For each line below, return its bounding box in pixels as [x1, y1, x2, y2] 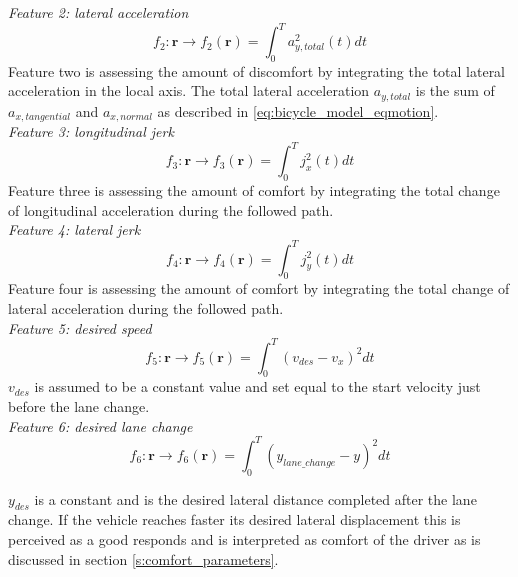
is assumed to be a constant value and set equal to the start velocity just [34, 376, 481, 397]
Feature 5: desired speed [8, 317, 152, 338]
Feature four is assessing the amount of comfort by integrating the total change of [8, 278, 510, 299]
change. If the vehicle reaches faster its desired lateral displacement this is [8, 509, 461, 530]
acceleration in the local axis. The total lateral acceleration [8, 80, 370, 101]
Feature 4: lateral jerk [8, 219, 141, 240]
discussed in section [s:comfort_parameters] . [8, 548, 279, 569]
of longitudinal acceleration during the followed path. [8, 199, 334, 220]
